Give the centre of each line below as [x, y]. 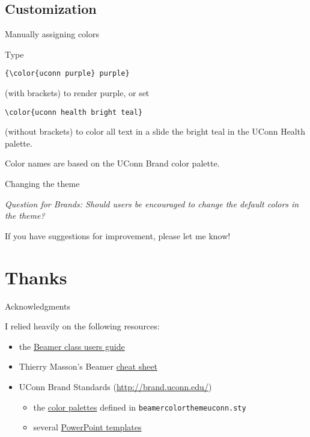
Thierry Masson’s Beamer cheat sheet [88, 366]
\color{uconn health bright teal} [74, 112]
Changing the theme [42, 184]
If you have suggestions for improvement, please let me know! [118, 235]
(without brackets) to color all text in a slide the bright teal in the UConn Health [155, 131]
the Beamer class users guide [72, 346]
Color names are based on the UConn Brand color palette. [112, 163]
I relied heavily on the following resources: [82, 326]
